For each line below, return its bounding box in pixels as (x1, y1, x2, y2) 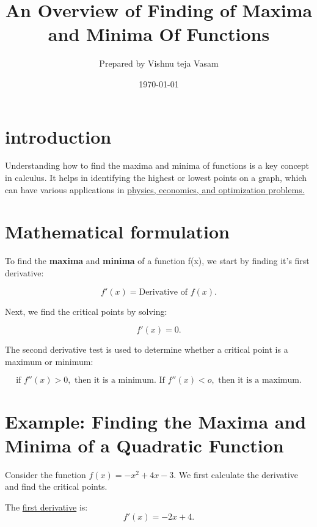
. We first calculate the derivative (173, 468, 298, 481)
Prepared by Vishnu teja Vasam (99, 57, 219, 70)
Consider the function (5, 468, 86, 481)
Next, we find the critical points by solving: (5, 304, 167, 317)
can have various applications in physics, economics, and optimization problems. (5, 183, 305, 196)
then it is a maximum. (218, 376, 302, 385)
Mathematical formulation (5, 219, 230, 244)
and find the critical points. (5, 480, 107, 493)
